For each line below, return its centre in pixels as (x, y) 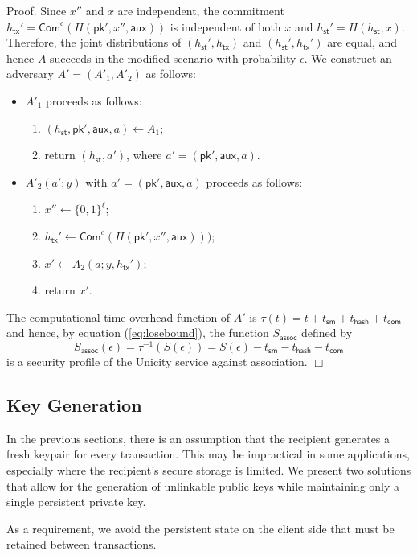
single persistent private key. (76, 502)
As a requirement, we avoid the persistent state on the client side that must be (200, 528)
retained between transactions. (82, 544)
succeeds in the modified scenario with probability (173, 58)
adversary (30, 74)
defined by (327, 333)
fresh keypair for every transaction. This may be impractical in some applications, (208, 454)
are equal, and (362, 42)
